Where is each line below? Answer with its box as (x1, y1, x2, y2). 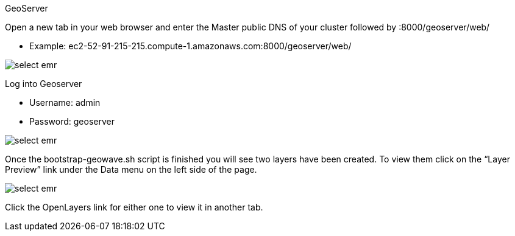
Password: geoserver (29, 116, 115, 127)
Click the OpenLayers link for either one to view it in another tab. (5, 202, 263, 212)
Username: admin (29, 97, 101, 108)
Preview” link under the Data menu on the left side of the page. (5, 164, 257, 175)
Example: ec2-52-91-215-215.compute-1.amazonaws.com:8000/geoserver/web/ (29, 41, 352, 51)
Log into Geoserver (5, 78, 82, 89)
